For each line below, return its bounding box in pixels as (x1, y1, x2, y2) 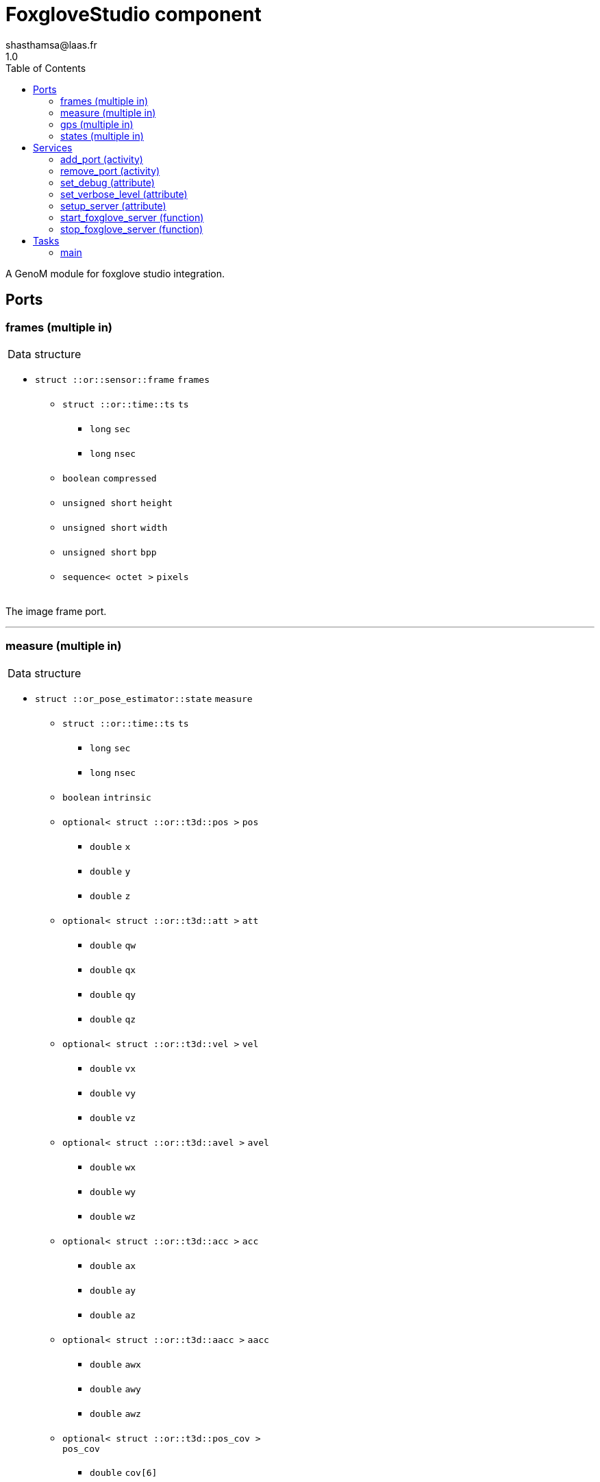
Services (33, 141, 73, 153)
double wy (90, 1186, 136, 1197)
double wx (90, 1161, 136, 1172)
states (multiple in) (60, 129, 144, 142)
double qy (90, 989, 136, 1000)
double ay (90, 1285, 136, 1296)
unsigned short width (62, 522, 168, 533)
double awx (90, 1359, 141, 1370)
